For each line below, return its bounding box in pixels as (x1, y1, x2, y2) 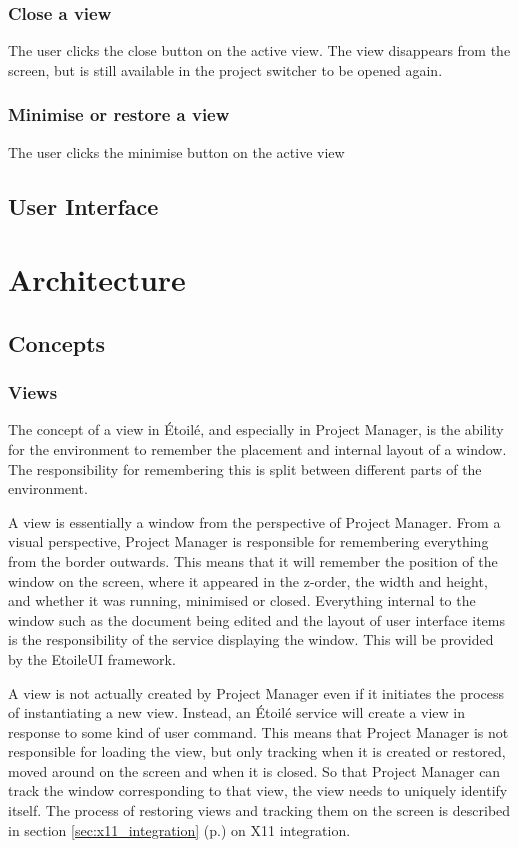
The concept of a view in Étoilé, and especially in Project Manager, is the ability (8, 419, 504, 440)
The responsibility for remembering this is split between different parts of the (8, 458, 482, 479)
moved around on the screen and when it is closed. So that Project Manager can (8, 760, 501, 781)
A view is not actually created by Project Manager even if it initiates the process (8, 682, 505, 703)
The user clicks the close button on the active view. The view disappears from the (8, 40, 511, 61)
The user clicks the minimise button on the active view (8, 141, 345, 162)
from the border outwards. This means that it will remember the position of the (8, 550, 498, 571)
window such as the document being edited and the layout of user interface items (8, 609, 505, 630)
